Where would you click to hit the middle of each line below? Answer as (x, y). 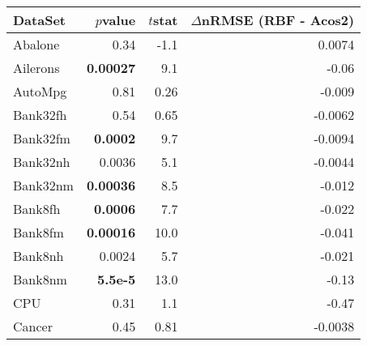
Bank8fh (37, 209)
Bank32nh (42, 162)
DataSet (39, 20)
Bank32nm (43, 185)
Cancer (33, 326)
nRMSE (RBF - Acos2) (278, 20)
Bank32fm (42, 138)
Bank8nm (40, 279)
